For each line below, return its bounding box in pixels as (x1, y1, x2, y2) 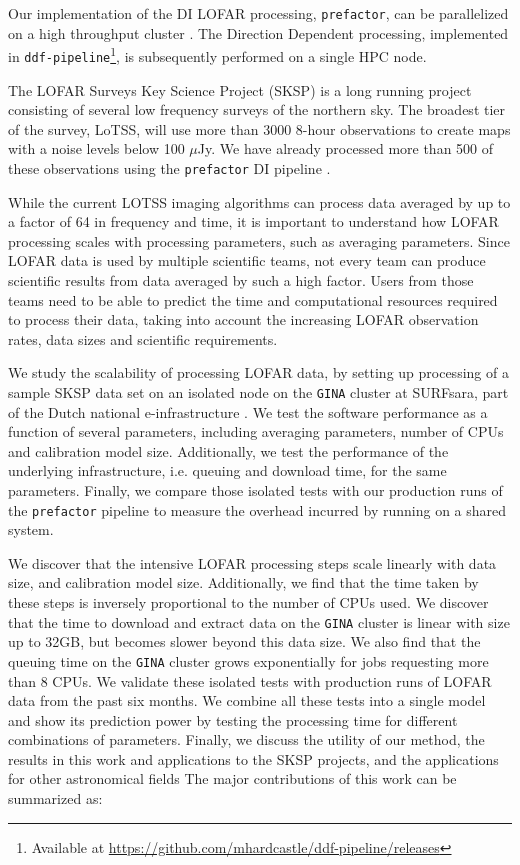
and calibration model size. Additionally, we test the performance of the (8, 440, 449, 461)
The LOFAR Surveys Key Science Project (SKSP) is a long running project (8, 79, 472, 100)
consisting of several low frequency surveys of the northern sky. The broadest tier (8, 99, 506, 120)
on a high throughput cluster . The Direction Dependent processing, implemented (8, 22, 509, 43)
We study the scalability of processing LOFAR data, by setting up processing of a (8, 362, 509, 383)
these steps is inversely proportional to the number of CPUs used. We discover (8, 592, 489, 612)
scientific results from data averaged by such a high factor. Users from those (8, 269, 474, 290)
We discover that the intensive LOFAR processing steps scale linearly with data (8, 552, 497, 573)
